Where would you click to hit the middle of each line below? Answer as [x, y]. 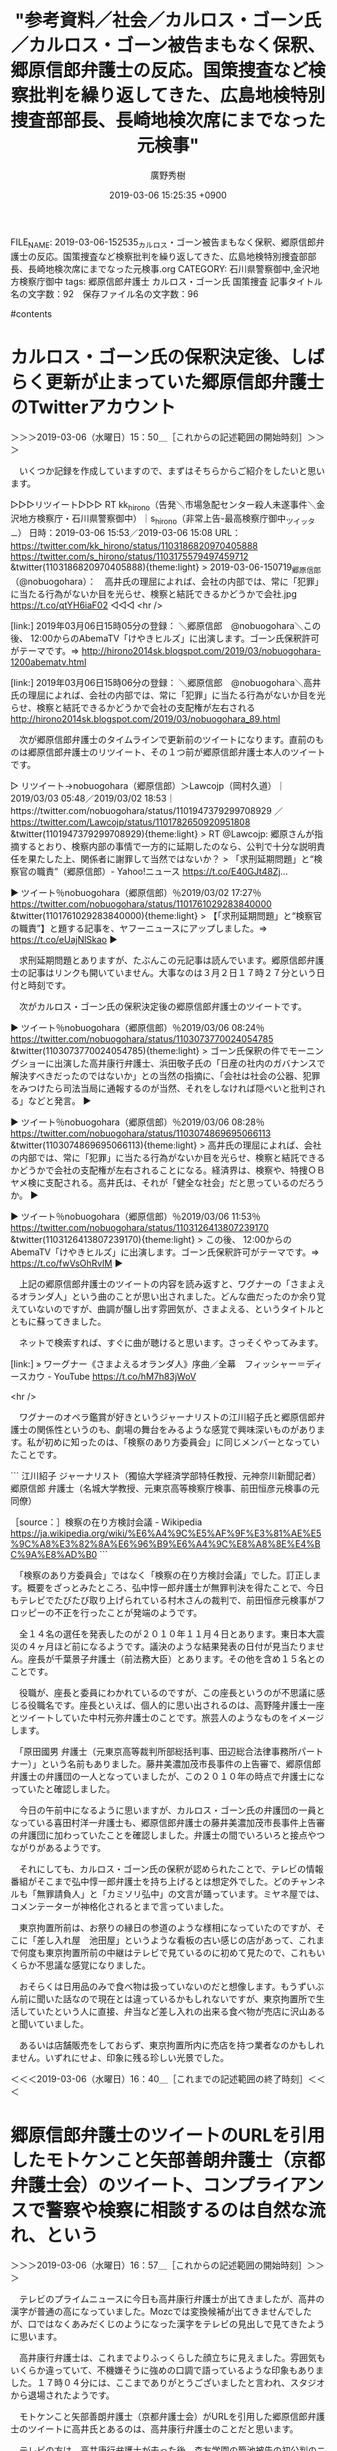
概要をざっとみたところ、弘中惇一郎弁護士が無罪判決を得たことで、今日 [175, 1587]
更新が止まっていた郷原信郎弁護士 [185, 382]
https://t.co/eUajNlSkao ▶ [64, 939]
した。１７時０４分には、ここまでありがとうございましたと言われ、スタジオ [168, 2382]
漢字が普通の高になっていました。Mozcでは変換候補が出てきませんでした [161, 2311]
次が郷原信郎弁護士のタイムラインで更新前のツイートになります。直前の [167, 739]
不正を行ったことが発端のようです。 [128, 1612]
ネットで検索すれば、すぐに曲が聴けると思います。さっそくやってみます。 [171, 1342]
